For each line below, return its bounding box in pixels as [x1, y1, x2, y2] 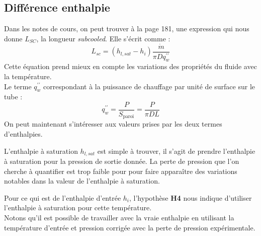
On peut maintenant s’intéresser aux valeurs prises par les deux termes [4, 119, 222, 129]
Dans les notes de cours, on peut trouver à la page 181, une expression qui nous [4, 23, 249, 34]
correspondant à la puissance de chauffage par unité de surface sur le [43, 81, 255, 91]
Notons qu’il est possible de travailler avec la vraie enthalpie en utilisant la [4, 212, 234, 223]
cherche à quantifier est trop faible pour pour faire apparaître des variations [4, 165, 237, 176]
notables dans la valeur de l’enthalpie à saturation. [4, 175, 160, 186]
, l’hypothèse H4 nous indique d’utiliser [129, 192, 252, 203]
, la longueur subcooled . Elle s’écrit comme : [36, 33, 170, 43]
